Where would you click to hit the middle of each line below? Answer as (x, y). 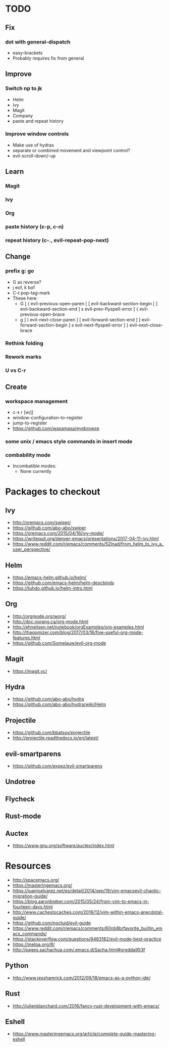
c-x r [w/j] (23, 412)
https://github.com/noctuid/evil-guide (52, 923)
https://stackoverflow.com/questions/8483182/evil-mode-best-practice (87, 939)
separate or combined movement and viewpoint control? (71, 150)
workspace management (37, 401)
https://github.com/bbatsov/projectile (51, 733)
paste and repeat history (38, 121)
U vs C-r (16, 370)
